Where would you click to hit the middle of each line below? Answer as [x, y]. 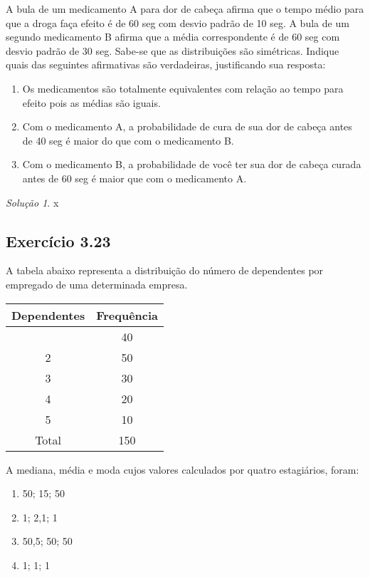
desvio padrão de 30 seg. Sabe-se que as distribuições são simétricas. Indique [173, 50]
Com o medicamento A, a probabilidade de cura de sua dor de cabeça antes [187, 126]
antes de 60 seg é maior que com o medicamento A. [134, 178]
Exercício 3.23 [58, 240]
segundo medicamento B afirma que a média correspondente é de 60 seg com [173, 37]
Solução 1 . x [32, 202]
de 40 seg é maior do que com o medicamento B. [128, 140]
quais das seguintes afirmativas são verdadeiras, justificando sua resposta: [166, 64]
